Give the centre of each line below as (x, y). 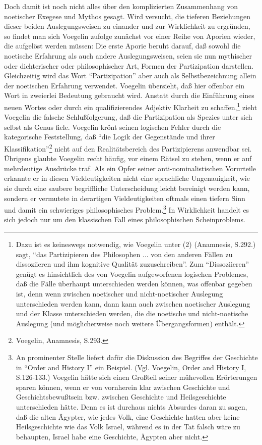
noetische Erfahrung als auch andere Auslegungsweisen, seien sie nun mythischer (128, 55)
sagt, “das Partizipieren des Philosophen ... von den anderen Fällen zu (124, 254)
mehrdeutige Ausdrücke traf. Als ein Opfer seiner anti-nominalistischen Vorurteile (130, 168)
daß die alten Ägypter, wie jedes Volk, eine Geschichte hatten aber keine (128, 416)
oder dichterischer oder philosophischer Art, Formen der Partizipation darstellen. (129, 65)
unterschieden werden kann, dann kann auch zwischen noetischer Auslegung (133, 303)
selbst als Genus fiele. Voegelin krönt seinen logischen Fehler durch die (113, 127)
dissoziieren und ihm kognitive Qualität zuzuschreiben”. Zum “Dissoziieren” (133, 264)
